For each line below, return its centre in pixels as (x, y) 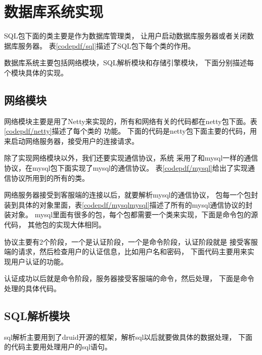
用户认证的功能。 (39, 261)
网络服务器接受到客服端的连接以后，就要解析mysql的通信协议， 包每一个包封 (131, 195)
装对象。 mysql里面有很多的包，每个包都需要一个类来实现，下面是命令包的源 (131, 214)
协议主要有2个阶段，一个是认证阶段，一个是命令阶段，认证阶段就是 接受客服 (131, 241)
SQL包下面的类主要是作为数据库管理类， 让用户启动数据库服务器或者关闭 (126, 36)
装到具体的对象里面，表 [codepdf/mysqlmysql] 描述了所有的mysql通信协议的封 (128, 204)
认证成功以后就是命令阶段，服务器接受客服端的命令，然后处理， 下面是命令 (129, 278)
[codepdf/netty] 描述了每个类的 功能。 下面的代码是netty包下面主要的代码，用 (130, 131)
